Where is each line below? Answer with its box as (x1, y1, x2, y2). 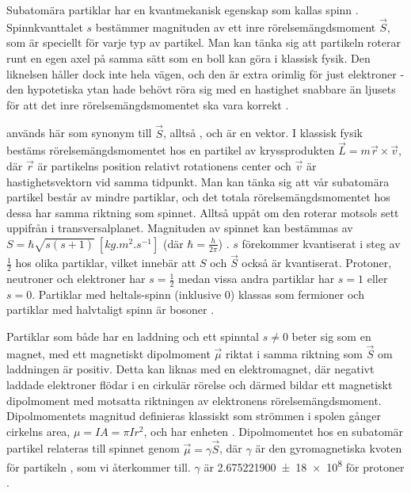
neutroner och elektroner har (6, 270, 146, 287)
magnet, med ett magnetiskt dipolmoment (6, 345, 211, 361)
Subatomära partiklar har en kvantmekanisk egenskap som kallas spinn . (6, 2, 359, 17)
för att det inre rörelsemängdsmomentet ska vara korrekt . (6, 96, 289, 113)
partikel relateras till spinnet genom (6, 440, 180, 457)
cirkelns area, (6, 422, 70, 439)
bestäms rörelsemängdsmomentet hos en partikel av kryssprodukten (6, 142, 335, 159)
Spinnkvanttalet (6, 18, 83, 35)
